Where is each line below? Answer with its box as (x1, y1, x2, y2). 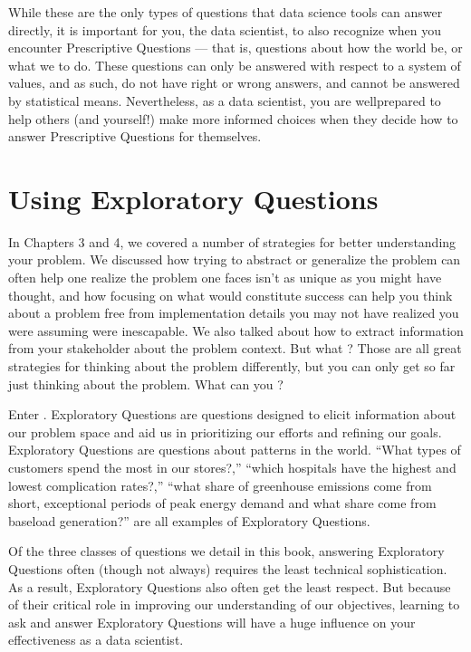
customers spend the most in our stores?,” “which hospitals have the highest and (8, 458, 457, 476)
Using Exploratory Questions (8, 179, 379, 216)
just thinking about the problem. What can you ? (8, 374, 284, 393)
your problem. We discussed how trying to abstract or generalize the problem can (8, 250, 461, 269)
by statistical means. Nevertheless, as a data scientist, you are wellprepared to (8, 91, 441, 110)
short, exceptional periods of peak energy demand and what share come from (8, 494, 437, 513)
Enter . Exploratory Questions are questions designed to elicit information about (8, 405, 457, 424)
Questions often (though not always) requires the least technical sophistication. (8, 559, 447, 578)
